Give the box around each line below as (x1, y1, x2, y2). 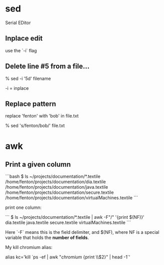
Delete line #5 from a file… (5, 62, 90, 71)
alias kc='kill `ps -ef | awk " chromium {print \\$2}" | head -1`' (5, 254, 130, 260)
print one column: (5, 204, 42, 211)
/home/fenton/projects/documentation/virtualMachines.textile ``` (5, 195, 138, 201)
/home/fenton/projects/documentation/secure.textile (5, 189, 114, 196)
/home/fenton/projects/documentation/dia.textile (5, 179, 106, 185)
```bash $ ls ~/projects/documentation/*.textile (5, 174, 101, 180)
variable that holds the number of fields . (5, 234, 89, 241)
